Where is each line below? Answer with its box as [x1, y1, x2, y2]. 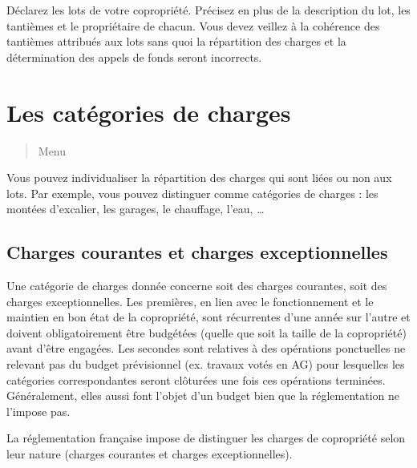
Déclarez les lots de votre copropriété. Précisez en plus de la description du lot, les [6, 2, 411, 18]
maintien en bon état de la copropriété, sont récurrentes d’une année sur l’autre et [6, 309, 411, 325]
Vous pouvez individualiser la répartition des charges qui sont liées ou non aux [6, 169, 392, 186]
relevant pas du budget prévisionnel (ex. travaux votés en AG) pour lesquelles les [6, 356, 405, 373]
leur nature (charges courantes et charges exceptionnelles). [6, 446, 293, 462]
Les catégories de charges [6, 95, 291, 128]
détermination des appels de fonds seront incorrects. [6, 48, 262, 65]
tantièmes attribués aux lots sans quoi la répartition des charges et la [6, 33, 346, 50]
